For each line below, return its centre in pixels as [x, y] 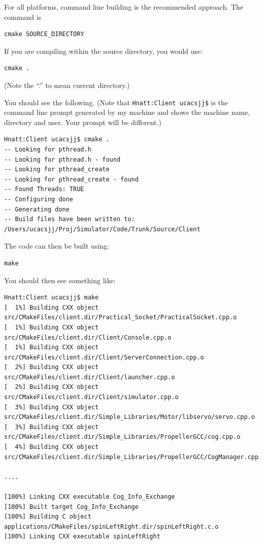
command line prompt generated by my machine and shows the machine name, [127, 112]
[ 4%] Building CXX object [52, 447]
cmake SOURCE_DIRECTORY [44, 34]
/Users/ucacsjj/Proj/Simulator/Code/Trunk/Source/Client [102, 229]
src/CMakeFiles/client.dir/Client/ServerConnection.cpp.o [104, 357]
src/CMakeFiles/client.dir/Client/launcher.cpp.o [90, 377]
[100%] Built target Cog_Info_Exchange [71, 507]
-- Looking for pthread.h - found [62, 159]
